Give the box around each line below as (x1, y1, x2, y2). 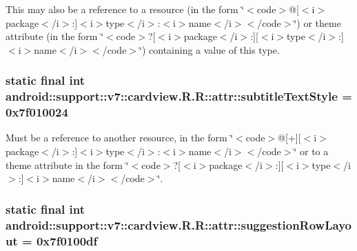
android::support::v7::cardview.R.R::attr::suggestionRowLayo (6, 216, 351, 233)
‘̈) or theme (294, 15, 341, 30)
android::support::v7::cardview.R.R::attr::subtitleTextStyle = (6, 88, 352, 105)
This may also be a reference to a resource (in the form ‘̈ (6, 2, 245, 16)
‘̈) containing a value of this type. (139, 42, 280, 57)
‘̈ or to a (294, 144, 329, 159)
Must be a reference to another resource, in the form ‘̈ (6, 130, 234, 145)
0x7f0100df (36, 232, 98, 249)
